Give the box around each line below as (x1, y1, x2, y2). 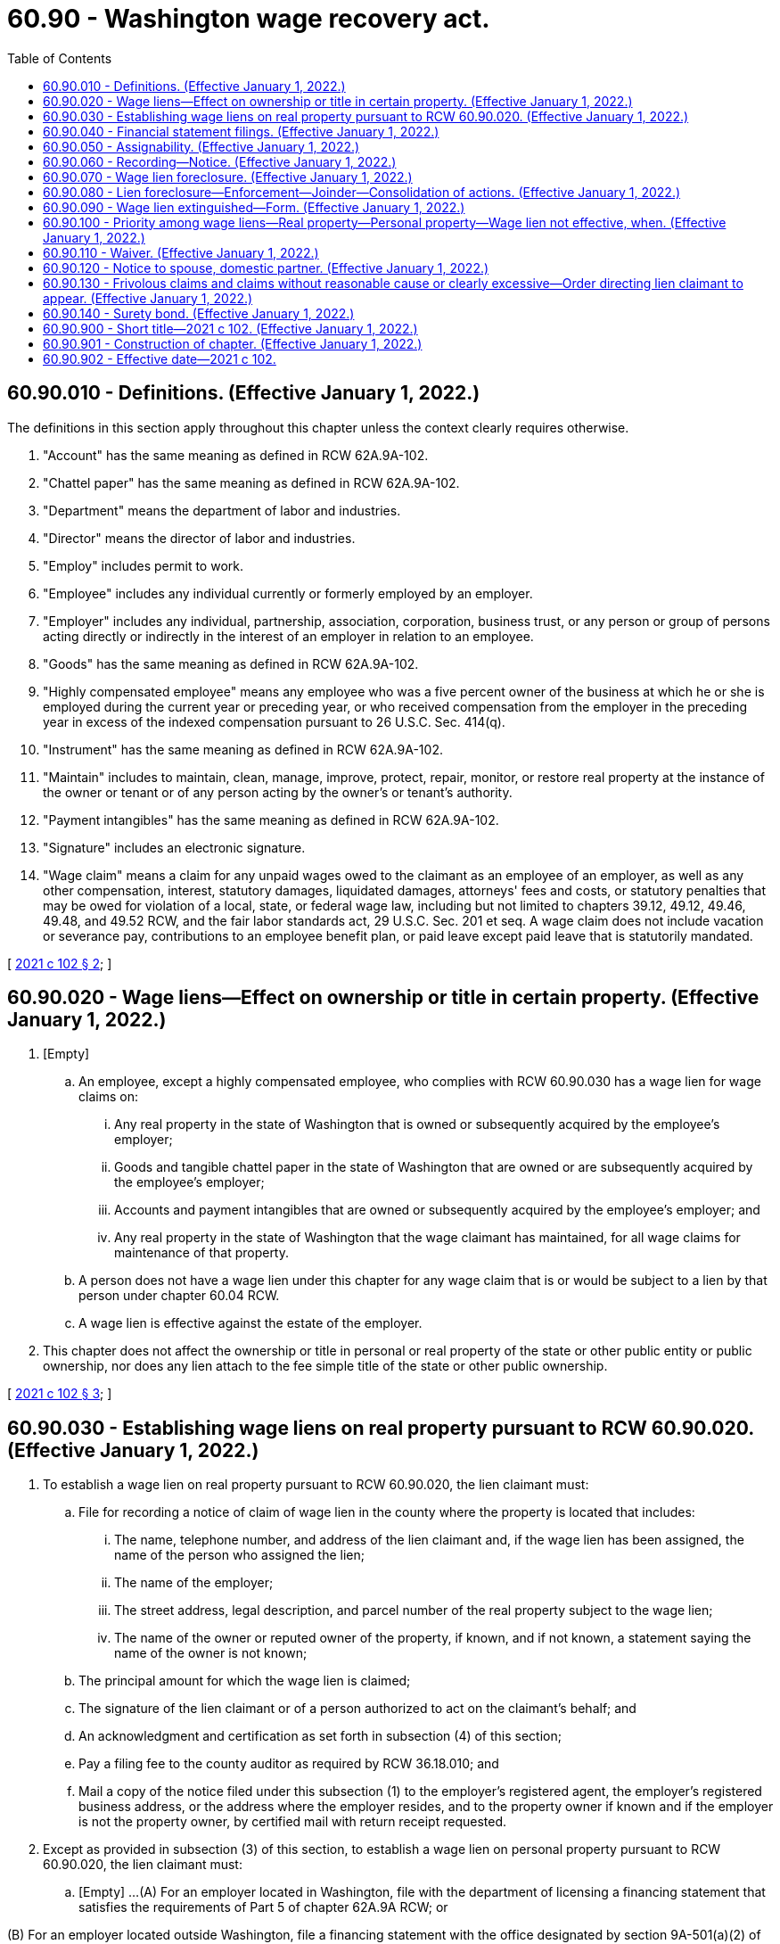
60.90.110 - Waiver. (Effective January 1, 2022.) (43, 244, 319, 260)
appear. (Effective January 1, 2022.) (43, 290, 253, 306)
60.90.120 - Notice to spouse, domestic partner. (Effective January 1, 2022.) (43, 259, 489, 276)
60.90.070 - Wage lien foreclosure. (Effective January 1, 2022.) (43, 169, 413, 185)
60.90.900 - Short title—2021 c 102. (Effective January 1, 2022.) (43, 320, 418, 336)
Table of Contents (7, 50, 112, 66)
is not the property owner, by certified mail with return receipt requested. (78, 1814, 507, 1830)
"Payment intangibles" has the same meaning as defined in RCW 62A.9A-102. (43, 811, 499, 828)
